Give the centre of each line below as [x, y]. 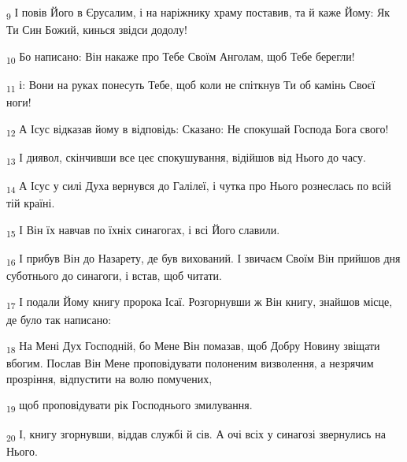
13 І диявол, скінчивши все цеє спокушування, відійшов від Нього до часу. [186, 158]
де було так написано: [59, 319]
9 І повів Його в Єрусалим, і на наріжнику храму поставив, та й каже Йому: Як [198, 13]
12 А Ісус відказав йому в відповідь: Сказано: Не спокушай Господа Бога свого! [198, 129]
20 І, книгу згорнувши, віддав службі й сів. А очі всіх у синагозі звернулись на [196, 434]
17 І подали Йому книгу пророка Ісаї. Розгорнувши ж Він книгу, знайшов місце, [200, 303]
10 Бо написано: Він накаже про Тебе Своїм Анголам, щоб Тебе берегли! [181, 57]
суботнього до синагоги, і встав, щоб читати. [114, 275]
